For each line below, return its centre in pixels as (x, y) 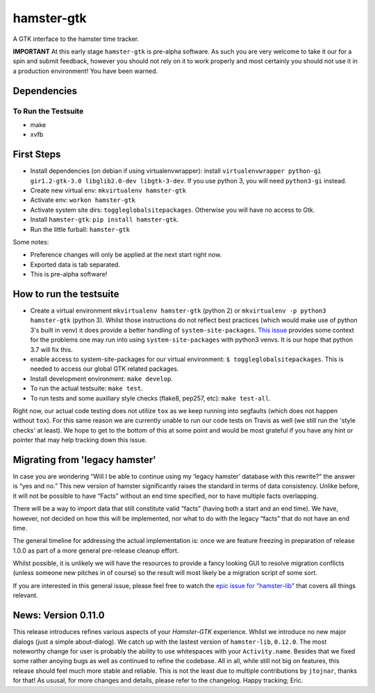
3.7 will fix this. (51, 349)
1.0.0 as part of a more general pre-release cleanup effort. (96, 550)
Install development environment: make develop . (102, 378)
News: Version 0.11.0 (59, 616)
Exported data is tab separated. (75, 265)
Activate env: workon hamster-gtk (83, 200)
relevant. (25, 595)
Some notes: (31, 242)
